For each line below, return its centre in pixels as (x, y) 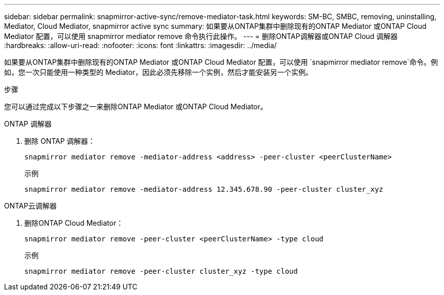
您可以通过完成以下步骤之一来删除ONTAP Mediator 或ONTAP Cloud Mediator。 (136, 107)
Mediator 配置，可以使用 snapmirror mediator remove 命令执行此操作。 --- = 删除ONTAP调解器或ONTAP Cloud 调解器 (201, 36)
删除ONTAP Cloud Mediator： (74, 223)
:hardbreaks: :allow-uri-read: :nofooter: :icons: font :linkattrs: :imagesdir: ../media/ (140, 45)
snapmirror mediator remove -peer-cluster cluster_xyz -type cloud (161, 271)
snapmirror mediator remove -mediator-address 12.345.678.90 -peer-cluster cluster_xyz (204, 189)
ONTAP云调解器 (30, 206)
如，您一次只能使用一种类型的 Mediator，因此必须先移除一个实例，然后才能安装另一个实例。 (158, 72)
